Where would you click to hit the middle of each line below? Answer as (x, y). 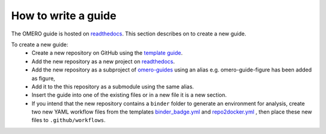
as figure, (43, 78)
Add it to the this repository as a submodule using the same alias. (113, 87)
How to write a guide (64, 16)
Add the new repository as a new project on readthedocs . (103, 61)
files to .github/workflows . (69, 120)
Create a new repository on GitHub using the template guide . (107, 53)
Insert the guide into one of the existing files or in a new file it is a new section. (129, 95)
